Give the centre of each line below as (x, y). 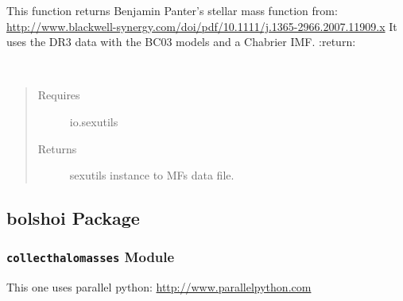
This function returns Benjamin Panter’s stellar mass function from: (172, 10)
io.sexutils (94, 121)
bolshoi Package (73, 218)
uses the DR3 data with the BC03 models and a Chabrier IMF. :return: (181, 42)
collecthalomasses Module (91, 257)
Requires (59, 95)
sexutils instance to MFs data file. (152, 175)
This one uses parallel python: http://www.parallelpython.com (159, 287)
